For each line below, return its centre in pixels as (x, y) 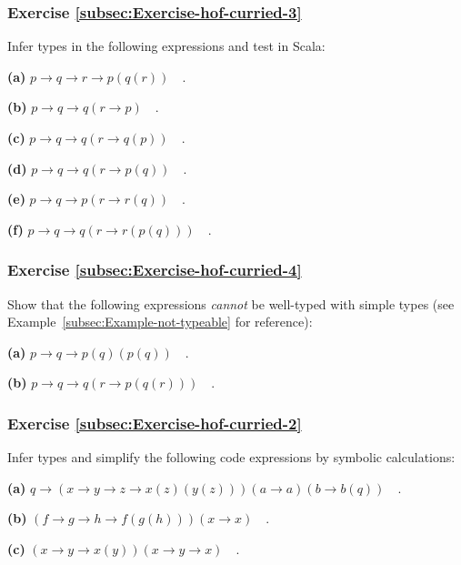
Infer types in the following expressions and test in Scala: (166, 46)
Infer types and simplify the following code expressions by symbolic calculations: (231, 457)
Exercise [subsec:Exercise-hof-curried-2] (155, 423)
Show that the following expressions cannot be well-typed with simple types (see (231, 303)
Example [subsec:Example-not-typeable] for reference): (160, 322)
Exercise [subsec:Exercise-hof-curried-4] (155, 270)
